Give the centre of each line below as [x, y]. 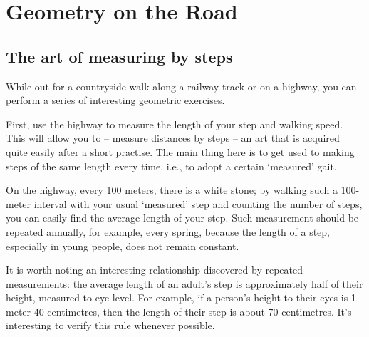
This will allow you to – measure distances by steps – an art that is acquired [173, 138]
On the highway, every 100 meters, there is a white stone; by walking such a [172, 190]
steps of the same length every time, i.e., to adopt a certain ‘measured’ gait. [171, 166]
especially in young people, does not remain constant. [123, 245]
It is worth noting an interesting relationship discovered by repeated [155, 270]
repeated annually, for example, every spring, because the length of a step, [168, 231]
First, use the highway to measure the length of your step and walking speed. [175, 124]
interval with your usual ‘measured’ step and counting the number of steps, [198, 203]
